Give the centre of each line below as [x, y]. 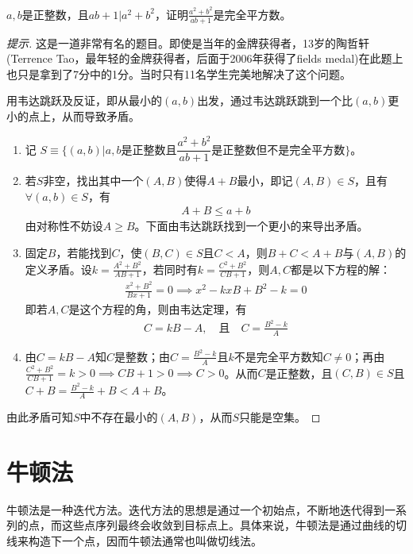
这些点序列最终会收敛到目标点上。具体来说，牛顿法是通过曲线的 [228, 525]
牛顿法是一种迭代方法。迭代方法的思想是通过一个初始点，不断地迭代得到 [195, 509]
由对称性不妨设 [64, 226]
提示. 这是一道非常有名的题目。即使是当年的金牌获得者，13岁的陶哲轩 [188, 42]
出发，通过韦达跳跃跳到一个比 [275, 100]
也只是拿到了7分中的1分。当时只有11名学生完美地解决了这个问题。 [179, 73]
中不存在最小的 [119, 417]
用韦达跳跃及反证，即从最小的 [84, 100]
